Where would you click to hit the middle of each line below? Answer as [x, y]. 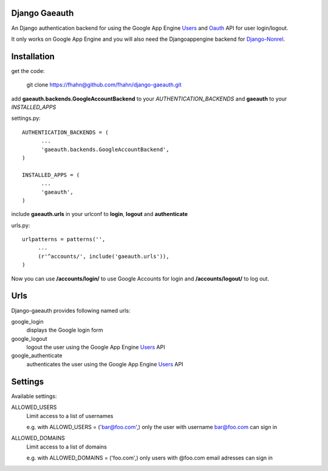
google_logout [29, 338]
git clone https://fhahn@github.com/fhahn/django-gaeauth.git [104, 85]
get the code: [28, 71]
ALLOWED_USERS [34, 407]
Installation [33, 56]
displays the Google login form [65, 330]
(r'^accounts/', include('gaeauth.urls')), [104, 256]
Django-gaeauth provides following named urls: [71, 310]
